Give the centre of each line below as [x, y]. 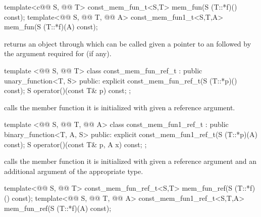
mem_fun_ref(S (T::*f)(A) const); [58, 208]
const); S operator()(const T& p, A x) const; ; [75, 144]
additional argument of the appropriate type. [74, 171]
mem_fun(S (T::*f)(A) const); [51, 27]
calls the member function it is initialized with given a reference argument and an [130, 161]
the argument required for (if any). [58, 53]
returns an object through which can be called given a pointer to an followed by [128, 43]
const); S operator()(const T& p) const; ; [68, 90]
